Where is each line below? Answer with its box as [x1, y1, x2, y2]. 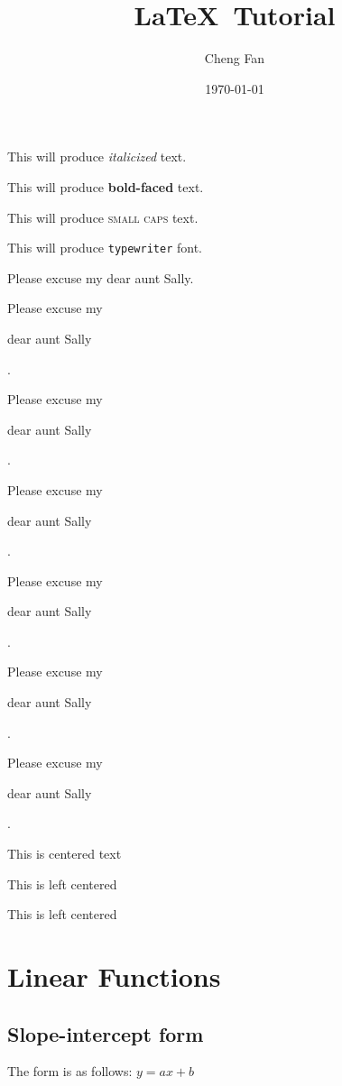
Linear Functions [7, 958, 221, 994]
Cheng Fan [204, 49, 265, 68]
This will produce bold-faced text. [7, 177, 204, 196]
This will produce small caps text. [7, 207, 199, 226]
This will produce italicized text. [7, 147, 187, 166]
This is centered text [7, 844, 122, 863]
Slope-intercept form [7, 1019, 204, 1047]
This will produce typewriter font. [7, 238, 203, 257]
